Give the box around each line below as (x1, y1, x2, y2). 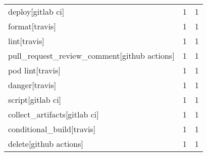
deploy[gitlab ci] (8, 6, 65, 17)
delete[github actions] (8, 138, 83, 149)
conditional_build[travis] (8, 123, 96, 135)
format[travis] (8, 20, 56, 32)
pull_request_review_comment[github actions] (8, 50, 175, 61)
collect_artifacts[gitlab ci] (8, 108, 99, 120)
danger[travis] (8, 79, 57, 91)
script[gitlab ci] (8, 94, 62, 105)
